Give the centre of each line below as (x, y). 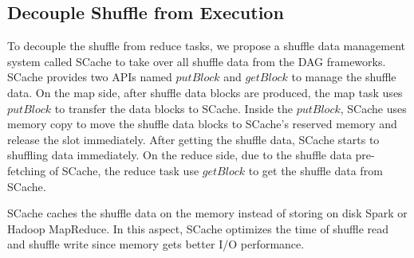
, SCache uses (373, 108)
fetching (27, 170)
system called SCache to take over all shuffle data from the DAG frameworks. (197, 61)
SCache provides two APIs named (90, 77)
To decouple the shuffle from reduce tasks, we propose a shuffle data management (206, 46)
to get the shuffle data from (315, 170)
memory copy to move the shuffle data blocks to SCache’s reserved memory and (202, 124)
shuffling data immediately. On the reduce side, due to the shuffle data (179, 155)
